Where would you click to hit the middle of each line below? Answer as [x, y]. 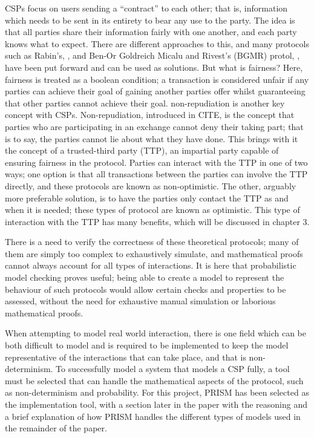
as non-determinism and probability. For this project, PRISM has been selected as [157, 392]
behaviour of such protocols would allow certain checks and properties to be [146, 289]
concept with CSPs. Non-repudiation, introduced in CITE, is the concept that [150, 115]
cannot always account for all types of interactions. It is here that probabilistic [151, 265]
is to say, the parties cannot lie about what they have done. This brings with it [152, 138]
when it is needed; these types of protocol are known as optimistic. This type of [152, 210]
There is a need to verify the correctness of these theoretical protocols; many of [152, 242]
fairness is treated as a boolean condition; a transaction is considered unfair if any [157, 79]
